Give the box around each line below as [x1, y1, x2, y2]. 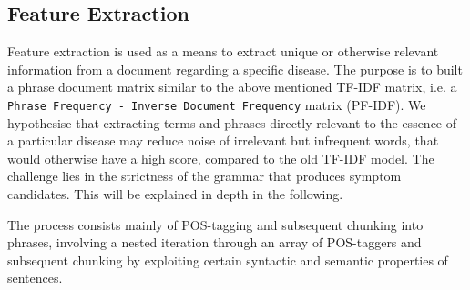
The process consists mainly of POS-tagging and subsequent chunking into [7, 215, 424, 234]
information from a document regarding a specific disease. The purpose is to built [7, 59, 463, 78]
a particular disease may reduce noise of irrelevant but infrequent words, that [7, 131, 439, 150]
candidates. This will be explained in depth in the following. [7, 185, 343, 204]
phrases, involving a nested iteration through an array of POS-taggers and [7, 233, 422, 252]
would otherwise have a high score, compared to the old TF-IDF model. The [7, 148, 434, 167]
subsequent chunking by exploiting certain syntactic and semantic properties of [7, 250, 448, 269]
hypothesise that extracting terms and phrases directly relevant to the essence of [7, 113, 457, 132]
